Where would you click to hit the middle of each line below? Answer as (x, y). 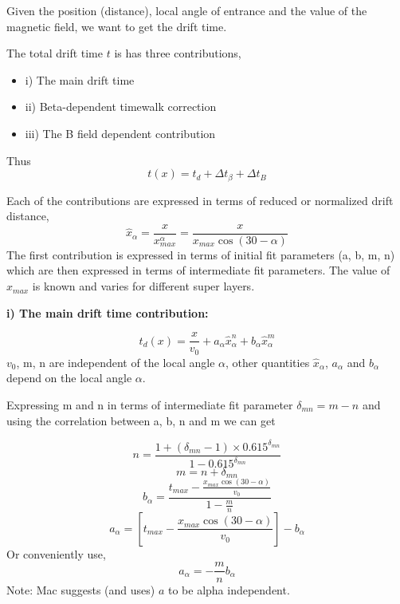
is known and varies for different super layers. (143, 286)
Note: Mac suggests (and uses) (81, 589)
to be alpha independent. (229, 589)
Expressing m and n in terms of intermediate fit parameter (150, 404)
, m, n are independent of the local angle (116, 362)
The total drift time (55, 53)
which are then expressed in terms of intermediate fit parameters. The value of (198, 270)
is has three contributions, (178, 53)
